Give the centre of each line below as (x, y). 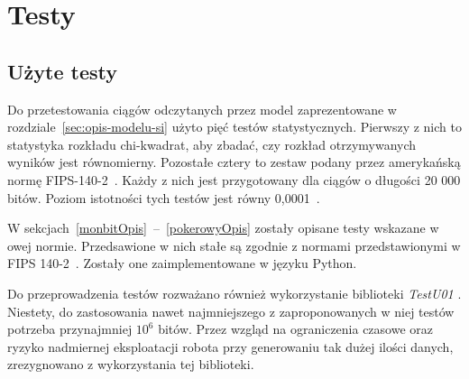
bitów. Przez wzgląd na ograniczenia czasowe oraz (296, 329)
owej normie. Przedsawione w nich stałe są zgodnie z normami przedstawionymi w (234, 245)
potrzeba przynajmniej (70, 329)
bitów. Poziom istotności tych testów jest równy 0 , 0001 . (164, 197)
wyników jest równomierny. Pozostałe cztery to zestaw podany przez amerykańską (234, 162)
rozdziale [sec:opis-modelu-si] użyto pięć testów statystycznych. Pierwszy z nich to (234, 127)
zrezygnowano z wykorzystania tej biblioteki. (131, 364)
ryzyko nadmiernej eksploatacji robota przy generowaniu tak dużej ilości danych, (230, 346)
